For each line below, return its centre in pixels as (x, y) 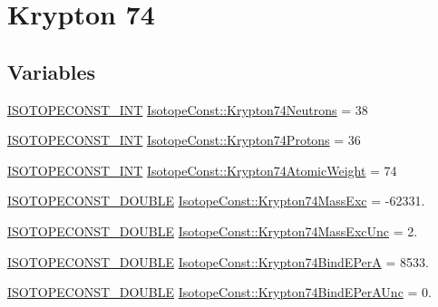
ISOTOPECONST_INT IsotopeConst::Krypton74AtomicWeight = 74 (202, 170)
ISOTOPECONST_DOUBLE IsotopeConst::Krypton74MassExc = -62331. (216, 201)
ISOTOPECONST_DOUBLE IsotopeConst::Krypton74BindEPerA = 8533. (218, 261)
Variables (52, 71)
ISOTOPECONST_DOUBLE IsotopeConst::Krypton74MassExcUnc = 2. (213, 230)
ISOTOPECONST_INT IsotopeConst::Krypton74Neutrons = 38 (188, 109)
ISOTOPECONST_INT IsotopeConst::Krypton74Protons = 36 (184, 140)
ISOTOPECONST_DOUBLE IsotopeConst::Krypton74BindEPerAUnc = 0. (219, 292)
